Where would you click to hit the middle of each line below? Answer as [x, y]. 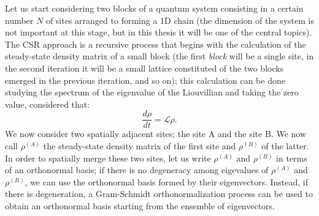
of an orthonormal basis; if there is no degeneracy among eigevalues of [137, 170]
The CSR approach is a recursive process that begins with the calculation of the [156, 44]
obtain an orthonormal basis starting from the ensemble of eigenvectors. [140, 205]
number [19, 20]
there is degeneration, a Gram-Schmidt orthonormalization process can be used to [159, 194]
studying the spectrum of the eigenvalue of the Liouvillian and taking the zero [152, 92]
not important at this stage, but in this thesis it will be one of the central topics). [159, 32]
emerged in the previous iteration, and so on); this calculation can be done [145, 80]
